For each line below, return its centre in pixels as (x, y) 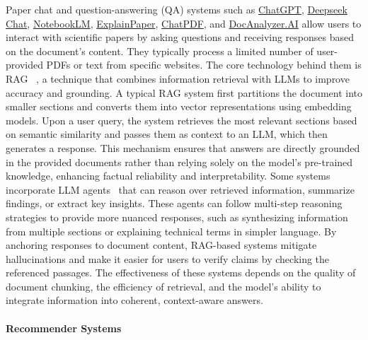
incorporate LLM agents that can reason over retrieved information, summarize (180, 189)
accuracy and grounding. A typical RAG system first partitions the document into (184, 92)
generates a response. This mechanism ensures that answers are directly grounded (183, 147)
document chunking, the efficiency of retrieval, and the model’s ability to (163, 286)
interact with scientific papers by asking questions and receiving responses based (180, 37)
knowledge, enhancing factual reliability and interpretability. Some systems (168, 176)
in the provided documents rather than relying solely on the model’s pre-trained (179, 162)
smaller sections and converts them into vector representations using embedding (179, 106)
